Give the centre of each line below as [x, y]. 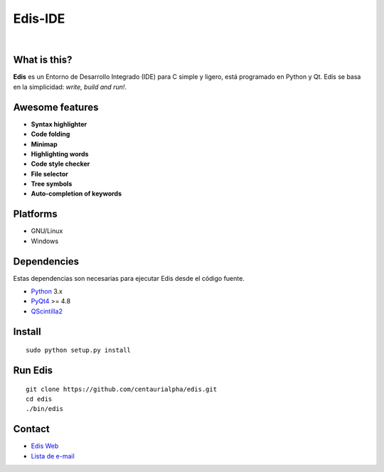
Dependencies [46, 261]
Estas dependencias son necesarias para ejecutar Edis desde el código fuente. [129, 278]
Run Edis [33, 371]
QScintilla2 [47, 311]
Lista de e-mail [53, 456]
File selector [50, 173]
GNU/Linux [47, 231]
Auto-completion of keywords [76, 194]
